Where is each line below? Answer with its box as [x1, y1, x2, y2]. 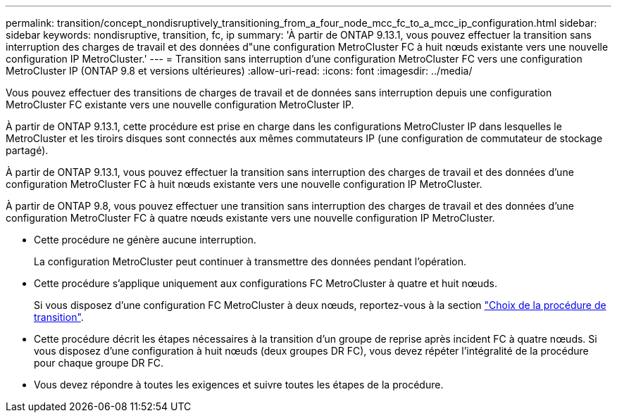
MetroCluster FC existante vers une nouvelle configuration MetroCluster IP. [6, 99, 354, 110]
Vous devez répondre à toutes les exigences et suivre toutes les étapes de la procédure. [34, 379, 444, 391]
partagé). [6, 144, 49, 156]
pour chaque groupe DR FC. [34, 357, 164, 369]
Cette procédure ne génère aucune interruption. [34, 234, 256, 246]
